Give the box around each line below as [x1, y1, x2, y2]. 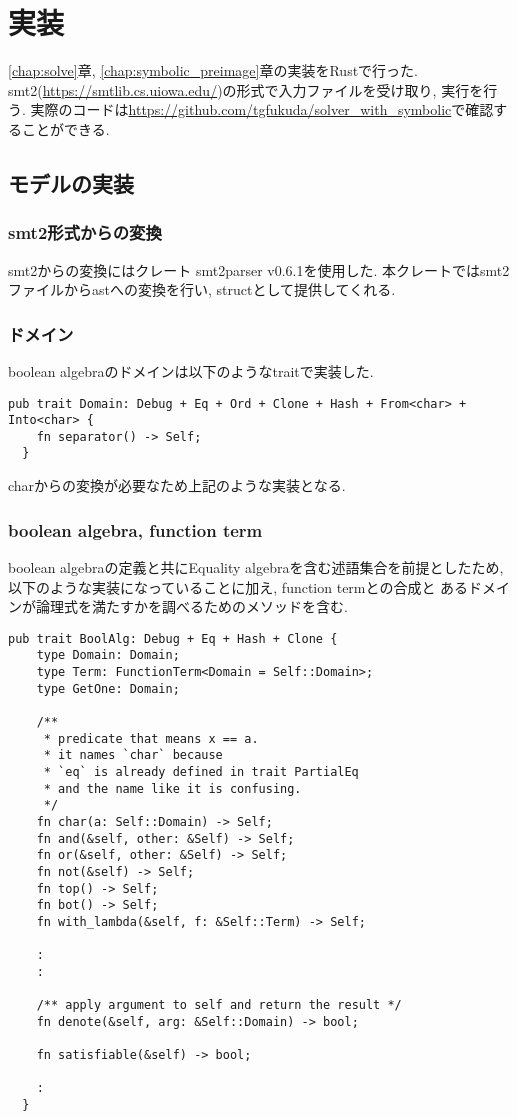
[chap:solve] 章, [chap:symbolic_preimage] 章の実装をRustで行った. [8, 60, 419, 81]
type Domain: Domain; [36, 648, 180, 663]
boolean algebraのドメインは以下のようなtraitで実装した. [8, 360, 374, 381]
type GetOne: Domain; [36, 681, 180, 696]
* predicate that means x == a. [43, 731, 259, 746]
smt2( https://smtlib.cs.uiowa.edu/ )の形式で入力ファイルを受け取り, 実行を [8, 79, 484, 100]
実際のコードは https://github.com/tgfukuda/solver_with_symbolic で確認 [30, 99, 494, 120]
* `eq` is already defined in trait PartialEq [43, 764, 359, 779]
